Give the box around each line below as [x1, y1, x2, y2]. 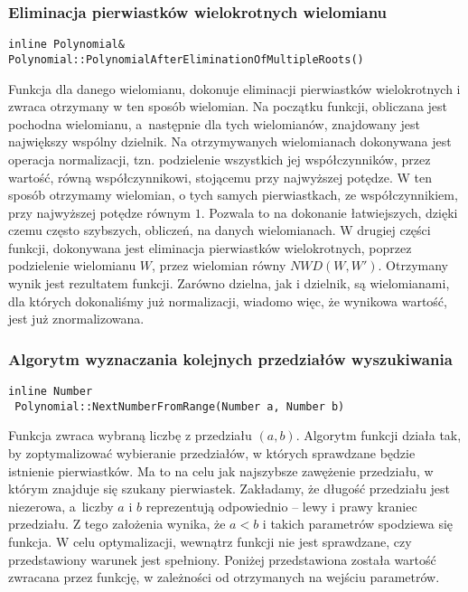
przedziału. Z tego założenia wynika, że [8, 514, 226, 533]
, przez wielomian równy [152, 256, 286, 275]
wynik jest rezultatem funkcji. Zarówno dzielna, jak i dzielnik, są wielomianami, [8, 274, 450, 293]
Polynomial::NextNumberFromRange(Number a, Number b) [14, 399, 345, 413]
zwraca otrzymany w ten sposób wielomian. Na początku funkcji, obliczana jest [8, 97, 448, 116]
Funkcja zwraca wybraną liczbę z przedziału [8, 426, 252, 445]
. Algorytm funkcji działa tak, [295, 426, 462, 445]
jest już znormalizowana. [8, 309, 145, 328]
